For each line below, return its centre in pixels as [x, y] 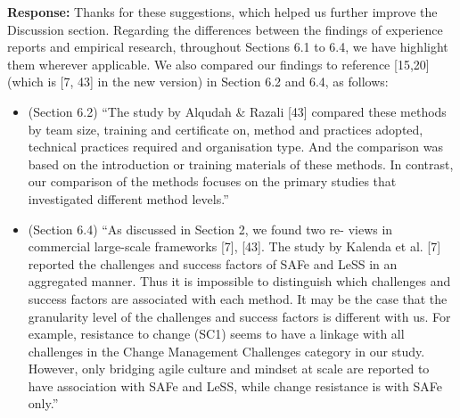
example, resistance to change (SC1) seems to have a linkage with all [216, 334]
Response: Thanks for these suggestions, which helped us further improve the [222, 12]
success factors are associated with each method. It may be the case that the [238, 298]
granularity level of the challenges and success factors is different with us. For [239, 316]
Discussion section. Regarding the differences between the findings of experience [225, 29]
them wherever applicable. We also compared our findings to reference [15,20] [218, 64]
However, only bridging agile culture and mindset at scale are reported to [229, 369]
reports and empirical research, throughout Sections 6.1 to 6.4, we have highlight [228, 47]
